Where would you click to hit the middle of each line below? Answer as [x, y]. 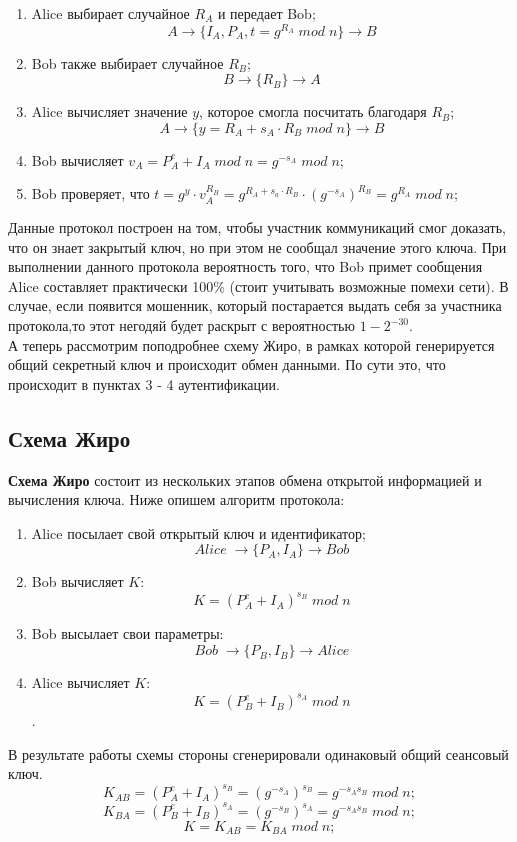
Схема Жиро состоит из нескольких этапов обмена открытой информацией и [245, 479]
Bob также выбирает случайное [127, 62]
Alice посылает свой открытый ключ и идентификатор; [198, 532]
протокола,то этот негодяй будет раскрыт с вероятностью [181, 325]
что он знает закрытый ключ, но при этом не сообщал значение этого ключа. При [257, 246]
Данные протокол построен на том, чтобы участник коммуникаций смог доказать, [257, 227]
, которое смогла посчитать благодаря [313, 111]
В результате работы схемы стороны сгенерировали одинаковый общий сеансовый [258, 753]
